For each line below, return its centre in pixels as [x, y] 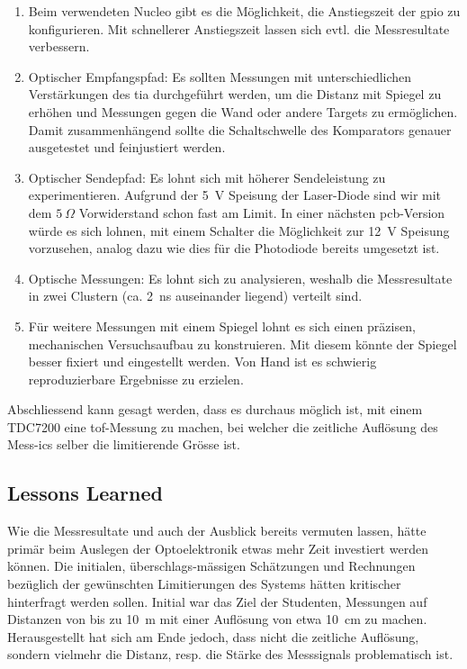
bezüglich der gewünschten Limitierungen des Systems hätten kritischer [204, 584]
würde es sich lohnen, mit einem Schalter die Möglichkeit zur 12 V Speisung [239, 230]
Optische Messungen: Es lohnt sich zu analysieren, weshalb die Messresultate [240, 278]
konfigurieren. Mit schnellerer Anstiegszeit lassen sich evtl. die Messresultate [239, 28]
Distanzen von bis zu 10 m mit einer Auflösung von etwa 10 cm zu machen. [217, 619]
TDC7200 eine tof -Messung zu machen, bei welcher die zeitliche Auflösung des [223, 426]
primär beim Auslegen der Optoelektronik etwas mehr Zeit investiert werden [218, 548]
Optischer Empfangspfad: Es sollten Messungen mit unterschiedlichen [220, 76]
